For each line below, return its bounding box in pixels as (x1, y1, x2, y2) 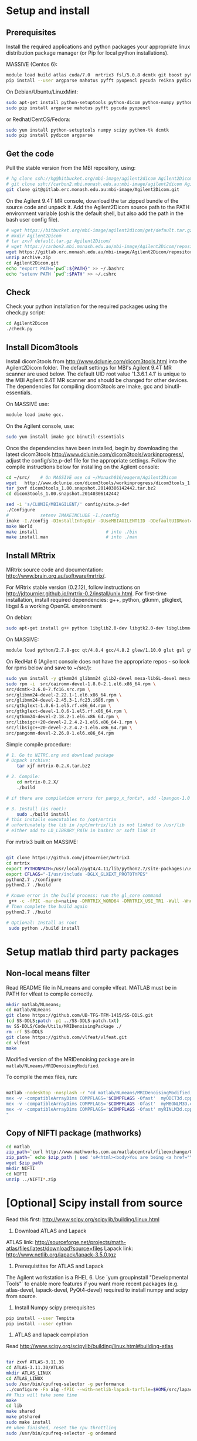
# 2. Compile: (6, 774, 41, 780)
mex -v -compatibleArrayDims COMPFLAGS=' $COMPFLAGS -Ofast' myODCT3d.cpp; (6, 1095, 195, 1101)
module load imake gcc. (6, 411, 64, 418)
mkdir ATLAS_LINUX (6, 1370, 51, 1376)
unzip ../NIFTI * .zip (6, 1177, 57, 1182)
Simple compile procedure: (6, 740, 72, 748)
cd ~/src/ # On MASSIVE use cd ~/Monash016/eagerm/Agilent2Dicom (6, 474, 177, 480)
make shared (6, 1409, 35, 1415)
